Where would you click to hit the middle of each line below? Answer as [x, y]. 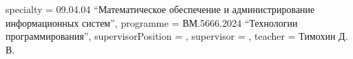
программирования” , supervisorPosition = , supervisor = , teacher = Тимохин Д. [177, 36]
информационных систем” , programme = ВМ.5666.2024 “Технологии [152, 22]
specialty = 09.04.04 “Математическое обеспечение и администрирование [160, 9]
